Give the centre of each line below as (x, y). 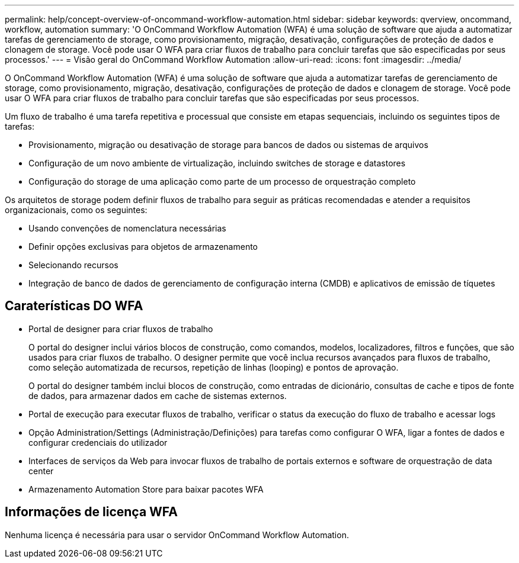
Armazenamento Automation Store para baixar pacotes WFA (146, 489)
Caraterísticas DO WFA (74, 306)
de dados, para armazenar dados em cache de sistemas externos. (158, 395)
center (41, 471)
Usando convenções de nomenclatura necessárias (127, 228)
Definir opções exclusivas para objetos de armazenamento (143, 247)
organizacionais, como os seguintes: (76, 210)
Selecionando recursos (73, 265)
